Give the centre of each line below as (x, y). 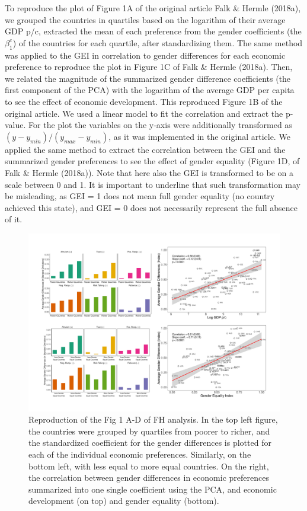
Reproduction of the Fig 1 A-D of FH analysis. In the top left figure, (153, 419)
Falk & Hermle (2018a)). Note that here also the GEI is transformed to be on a (149, 172)
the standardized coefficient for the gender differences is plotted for (150, 443)
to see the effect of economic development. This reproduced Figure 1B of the (144, 101)
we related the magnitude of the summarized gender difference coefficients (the (148, 78)
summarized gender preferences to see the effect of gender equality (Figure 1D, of (152, 161)
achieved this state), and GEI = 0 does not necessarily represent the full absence (151, 207)
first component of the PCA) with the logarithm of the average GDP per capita (150, 90)
